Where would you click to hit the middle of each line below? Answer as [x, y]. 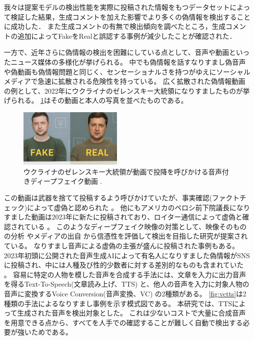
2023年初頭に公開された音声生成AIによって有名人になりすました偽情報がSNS [127, 255]
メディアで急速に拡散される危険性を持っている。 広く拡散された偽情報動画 [125, 81]
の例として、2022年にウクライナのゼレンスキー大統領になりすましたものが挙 [127, 90]
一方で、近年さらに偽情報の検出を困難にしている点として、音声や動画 [116, 52]
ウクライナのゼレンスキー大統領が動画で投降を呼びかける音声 [123, 171]
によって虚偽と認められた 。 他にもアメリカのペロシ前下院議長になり [139, 207]
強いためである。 [45, 332]
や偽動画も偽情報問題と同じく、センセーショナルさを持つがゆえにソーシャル [127, 71]
